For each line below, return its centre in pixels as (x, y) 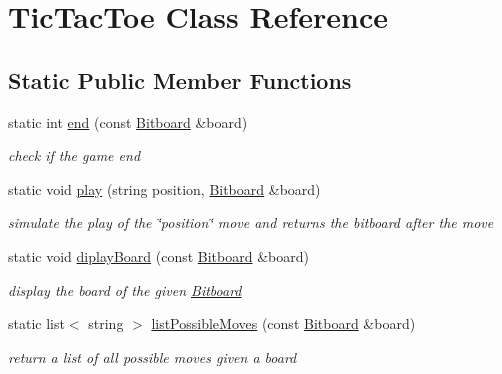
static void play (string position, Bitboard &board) (164, 188)
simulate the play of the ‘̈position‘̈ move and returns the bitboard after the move (251, 222)
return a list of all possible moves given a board (152, 356)
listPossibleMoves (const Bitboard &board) (283, 323)
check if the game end (74, 155)
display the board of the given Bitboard (125, 289)
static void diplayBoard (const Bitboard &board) (158, 255)
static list (36, 323)
